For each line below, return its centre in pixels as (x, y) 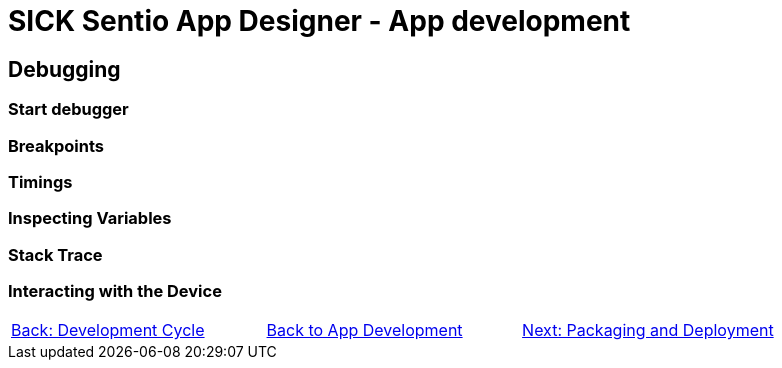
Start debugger (68, 109)
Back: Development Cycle (108, 330)
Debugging (64, 69)
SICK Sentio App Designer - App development (319, 21)
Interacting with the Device (115, 291)
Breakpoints (56, 145)
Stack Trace (55, 254)
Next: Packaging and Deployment (648, 330)
